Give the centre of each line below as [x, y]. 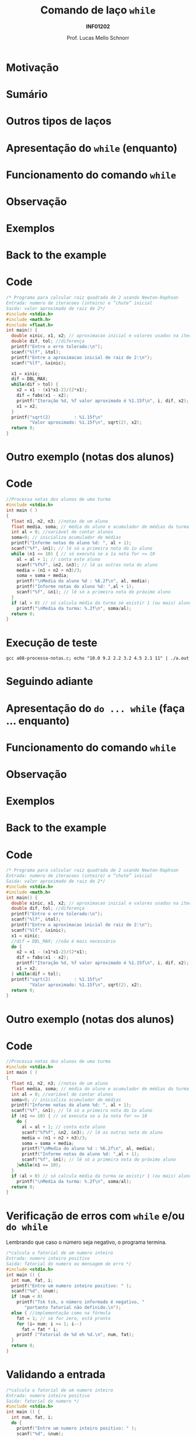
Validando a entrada [56, 1375]
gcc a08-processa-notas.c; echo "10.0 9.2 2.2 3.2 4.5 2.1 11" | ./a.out [98, 659]
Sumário [27, 95]
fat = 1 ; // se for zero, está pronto [64, 1318]
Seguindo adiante [50, 682]
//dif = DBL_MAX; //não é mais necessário [64, 941]
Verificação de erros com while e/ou [95, 1216]
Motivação [33, 67]
